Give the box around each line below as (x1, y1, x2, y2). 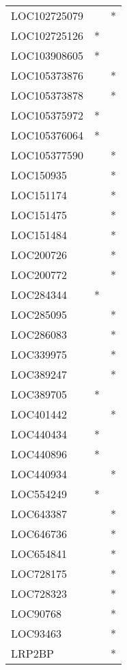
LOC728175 (11, 566, 68, 581)
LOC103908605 (11, 47, 84, 63)
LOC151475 (11, 207, 68, 223)
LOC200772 (11, 267, 68, 282)
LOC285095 (11, 306, 68, 322)
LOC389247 (11, 366, 68, 382)
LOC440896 (11, 446, 68, 462)
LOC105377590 (11, 147, 84, 163)
